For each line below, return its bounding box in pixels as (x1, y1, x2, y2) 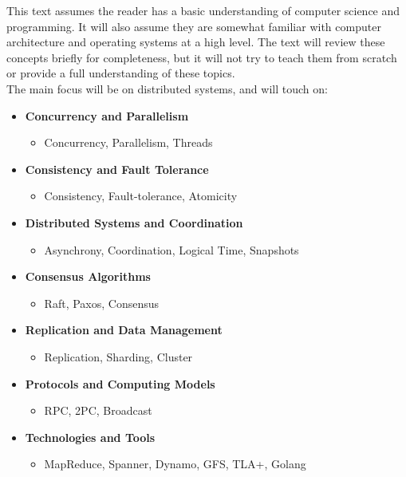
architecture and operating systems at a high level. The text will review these (6, 34, 385, 50)
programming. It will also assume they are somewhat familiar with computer (6, 18, 381, 34)
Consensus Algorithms (25, 268, 151, 285)
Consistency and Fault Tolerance (25, 160, 209, 177)
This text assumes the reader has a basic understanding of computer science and (6, 2, 400, 18)
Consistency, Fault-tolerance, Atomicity (44, 187, 238, 204)
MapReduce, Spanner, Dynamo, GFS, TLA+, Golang (44, 455, 306, 472)
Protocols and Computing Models (25, 375, 215, 392)
